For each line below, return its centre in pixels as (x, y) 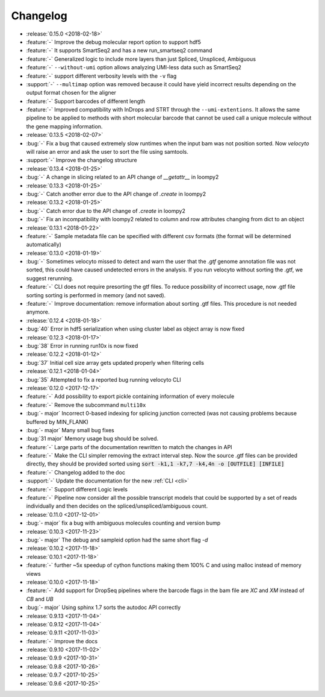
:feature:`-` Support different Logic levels (77, 489)
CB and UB (40, 599)
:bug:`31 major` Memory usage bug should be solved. (92, 439)
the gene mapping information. (64, 126)
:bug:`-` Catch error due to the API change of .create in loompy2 (106, 210)
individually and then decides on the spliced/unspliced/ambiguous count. (117, 506)
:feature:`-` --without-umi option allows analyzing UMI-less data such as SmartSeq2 (134, 68)
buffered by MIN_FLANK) (57, 421)
